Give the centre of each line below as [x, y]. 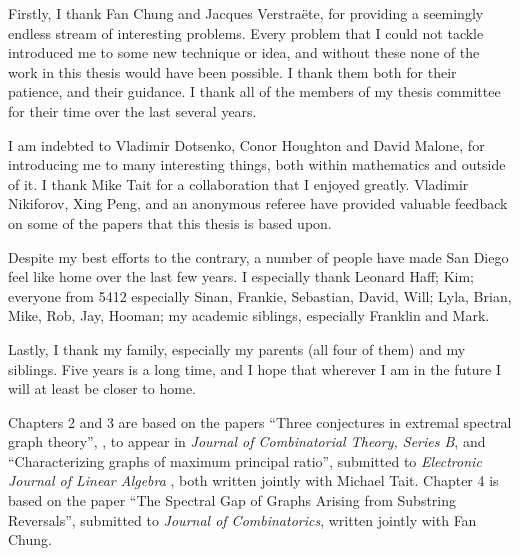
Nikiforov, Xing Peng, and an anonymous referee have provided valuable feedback [258, 203]
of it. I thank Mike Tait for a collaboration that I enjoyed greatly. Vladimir [238, 183]
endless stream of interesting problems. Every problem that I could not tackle [246, 32]
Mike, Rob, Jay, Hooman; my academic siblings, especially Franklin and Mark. [249, 315]
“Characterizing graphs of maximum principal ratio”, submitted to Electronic [245, 460]
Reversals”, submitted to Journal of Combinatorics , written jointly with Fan [242, 519]
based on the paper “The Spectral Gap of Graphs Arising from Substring [232, 500]
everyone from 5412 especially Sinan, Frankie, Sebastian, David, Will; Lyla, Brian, [260, 295]
